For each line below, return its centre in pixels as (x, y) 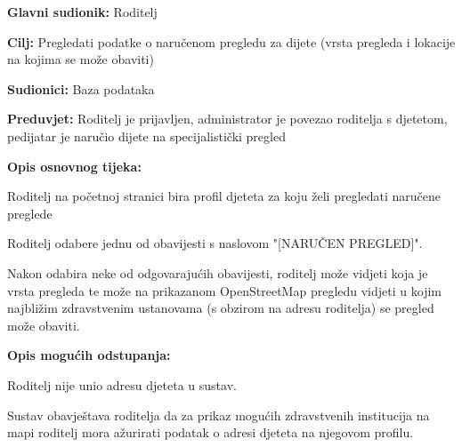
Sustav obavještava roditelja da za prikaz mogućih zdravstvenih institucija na (219, 415)
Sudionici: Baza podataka (81, 88)
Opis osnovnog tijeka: (74, 166)
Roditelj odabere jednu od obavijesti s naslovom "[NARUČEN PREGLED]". (215, 243)
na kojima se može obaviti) (81, 59)
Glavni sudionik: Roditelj (82, 12)
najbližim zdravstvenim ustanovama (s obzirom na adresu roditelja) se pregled (221, 308)
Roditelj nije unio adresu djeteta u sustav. (122, 384)
